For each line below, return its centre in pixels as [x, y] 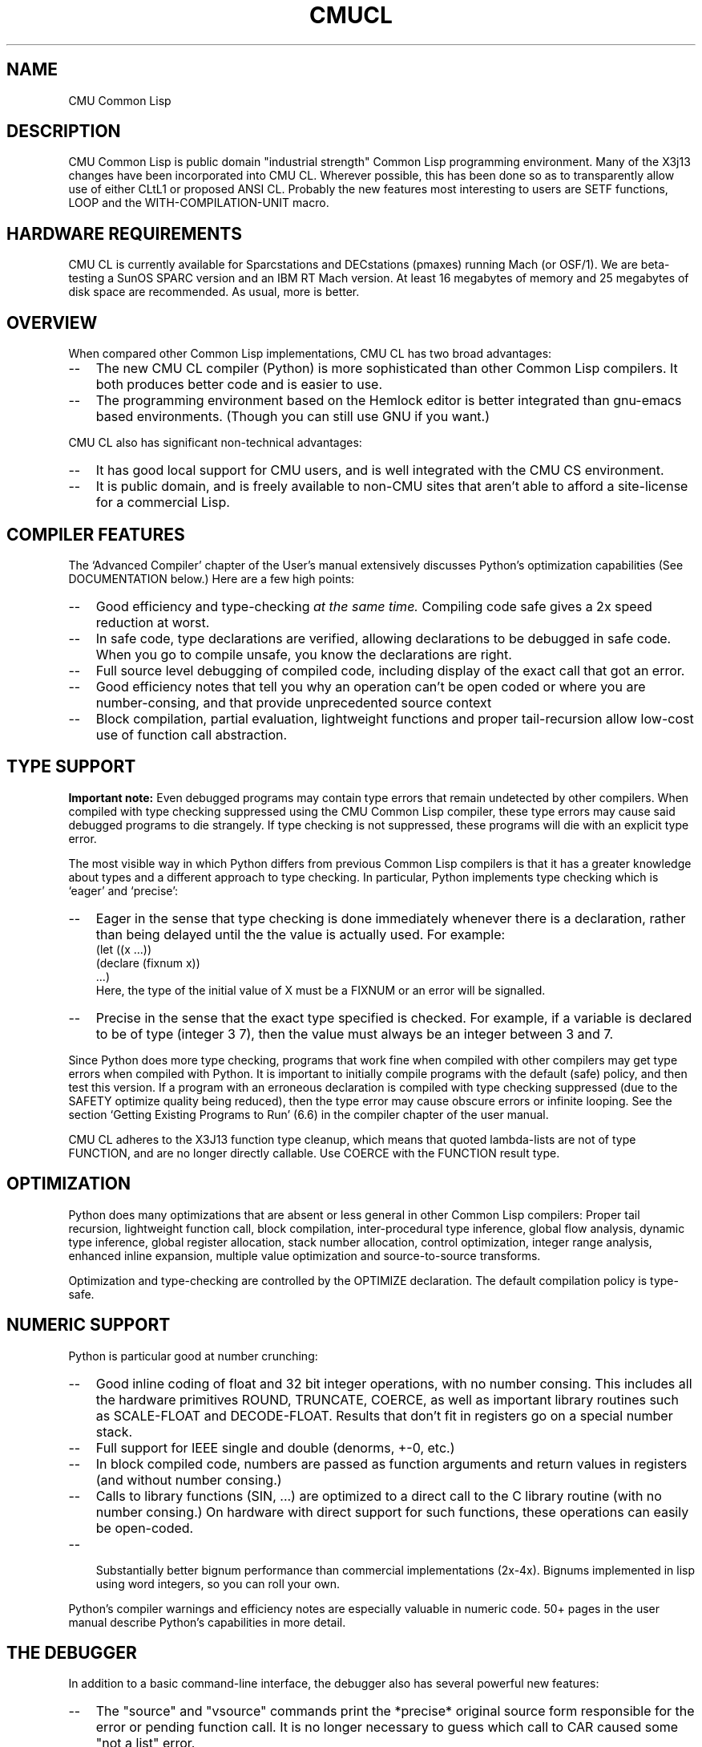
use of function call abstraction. [192, 734]
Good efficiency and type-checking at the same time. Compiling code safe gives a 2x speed [374, 606]
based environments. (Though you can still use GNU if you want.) [293, 417]
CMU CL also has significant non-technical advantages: [215, 443]
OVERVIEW [52, 322]
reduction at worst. [153, 622]
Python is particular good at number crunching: [193, 1356]
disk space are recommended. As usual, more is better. [214, 292]
